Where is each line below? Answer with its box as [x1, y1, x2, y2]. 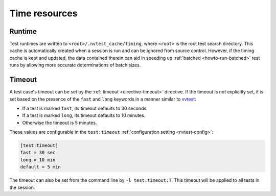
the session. [9, 184, 35, 190]
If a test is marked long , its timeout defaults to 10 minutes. [22, 112, 146, 118]
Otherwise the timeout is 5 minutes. [22, 119, 97, 126]
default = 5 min [20, 164, 61, 170]
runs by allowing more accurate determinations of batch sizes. [9, 62, 141, 68]
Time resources [9, 8, 78, 19]
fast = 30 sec [20, 150, 56, 156]
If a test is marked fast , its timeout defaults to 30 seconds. [22, 105, 148, 111]
